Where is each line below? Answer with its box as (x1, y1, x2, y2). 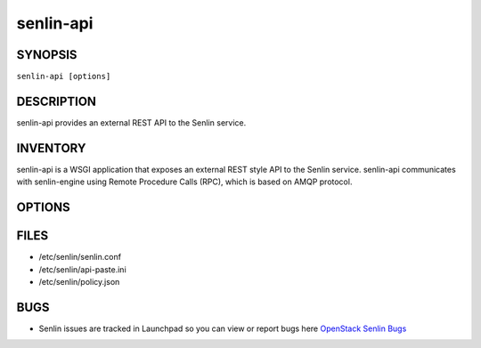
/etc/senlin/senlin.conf (38, 252, 122, 263)
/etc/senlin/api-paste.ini (38, 263, 126, 275)
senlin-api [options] (16, 71, 111, 82)
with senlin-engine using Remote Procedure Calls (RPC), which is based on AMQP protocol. (16, 176, 353, 187)
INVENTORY (16, 141, 86, 156)
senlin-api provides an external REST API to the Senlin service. (16, 117, 247, 128)
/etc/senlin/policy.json (38, 276, 120, 287)
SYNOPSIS (16, 47, 77, 62)
